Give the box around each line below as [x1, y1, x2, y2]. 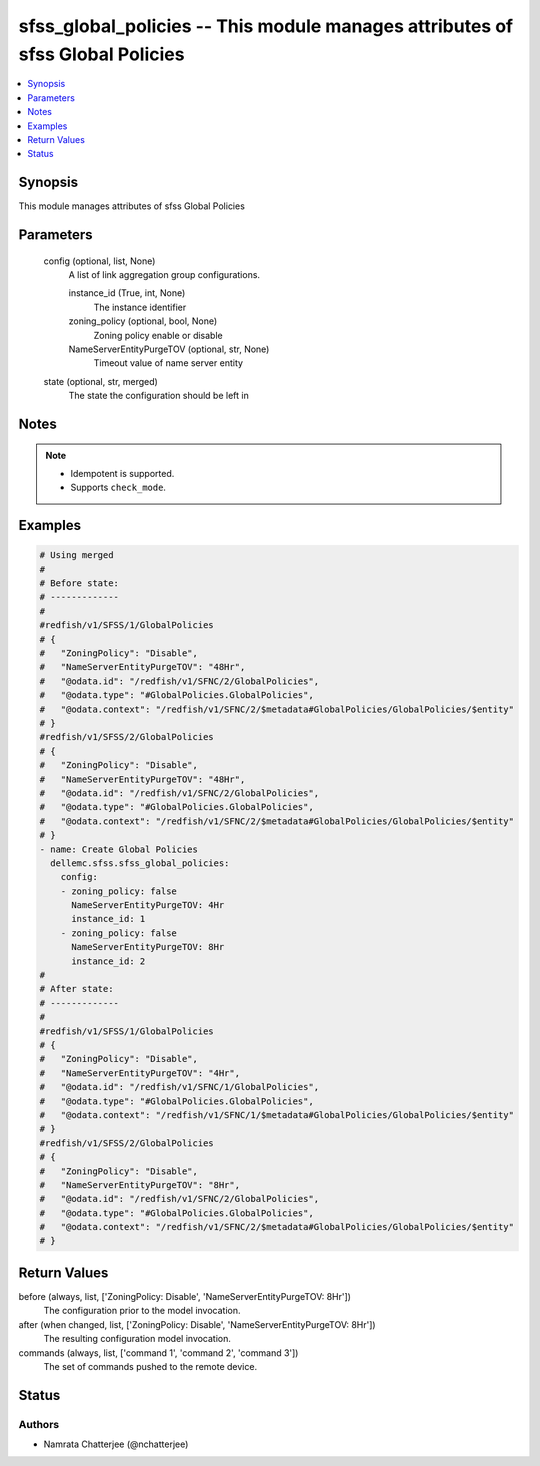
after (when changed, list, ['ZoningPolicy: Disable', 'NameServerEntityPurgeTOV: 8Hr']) [18, 1318, 376, 1330]
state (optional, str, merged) [43, 375, 159, 387]
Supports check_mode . [70, 481, 167, 494]
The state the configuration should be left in [68, 390, 249, 402]
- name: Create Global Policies [39, 843, 199, 855]
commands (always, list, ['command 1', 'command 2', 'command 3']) [18, 1346, 299, 1359]
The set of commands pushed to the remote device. [43, 1360, 258, 1372]
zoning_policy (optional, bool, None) [68, 315, 218, 327]
